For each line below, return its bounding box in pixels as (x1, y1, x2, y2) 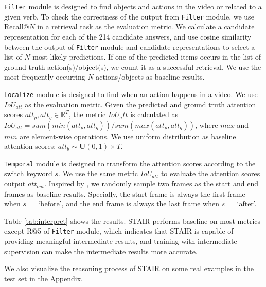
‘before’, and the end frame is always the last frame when (38, 198, 219, 209)
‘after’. (237, 198, 257, 209)
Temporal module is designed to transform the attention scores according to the (4, 158, 256, 168)
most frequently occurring (4, 71, 85, 82)
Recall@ (4, 21, 29, 32)
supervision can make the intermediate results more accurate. (4, 245, 198, 256)
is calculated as (130, 109, 178, 120)
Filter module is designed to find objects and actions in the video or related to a (4, 1, 262, 11)
